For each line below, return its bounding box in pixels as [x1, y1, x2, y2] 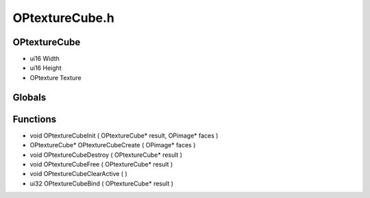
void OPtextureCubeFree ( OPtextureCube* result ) [29, 160, 173, 168]
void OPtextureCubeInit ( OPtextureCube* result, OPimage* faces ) [29, 131, 219, 140]
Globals [12, 91, 47, 103]
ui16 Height [29, 64, 62, 72]
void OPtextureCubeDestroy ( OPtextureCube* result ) [29, 151, 183, 159]
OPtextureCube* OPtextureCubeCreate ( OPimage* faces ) [29, 141, 196, 149]
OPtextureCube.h [12, 10, 114, 25]
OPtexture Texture [29, 73, 82, 82]
